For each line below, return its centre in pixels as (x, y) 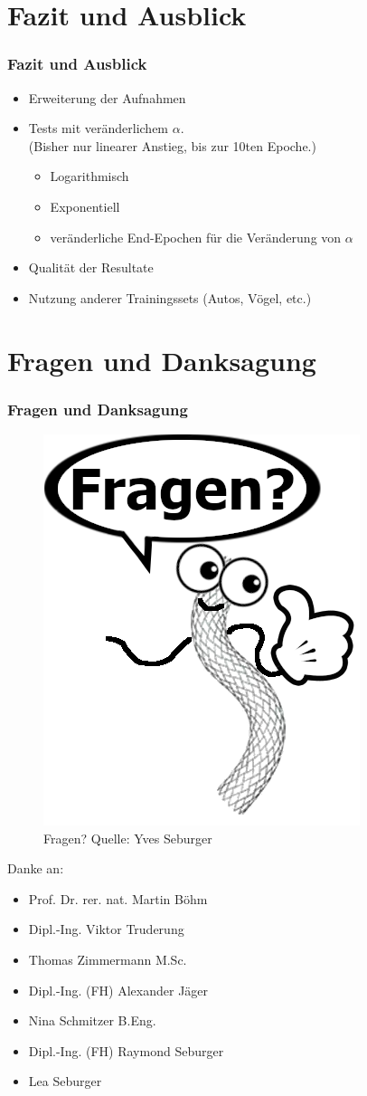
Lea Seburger (65, 1081)
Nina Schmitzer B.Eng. (92, 1020)
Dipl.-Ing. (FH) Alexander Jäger (118, 990)
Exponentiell (85, 206)
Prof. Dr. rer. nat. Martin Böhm (118, 898)
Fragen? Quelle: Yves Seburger (128, 838)
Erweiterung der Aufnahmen (107, 97)
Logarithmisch (89, 176)
